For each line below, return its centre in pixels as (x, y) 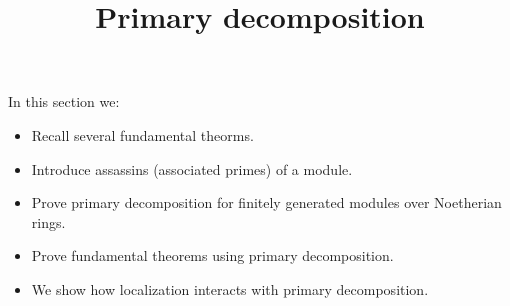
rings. (48, 221)
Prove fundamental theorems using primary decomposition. (212, 255)
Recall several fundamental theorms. (142, 134)
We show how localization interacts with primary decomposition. (230, 288)
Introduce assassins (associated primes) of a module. (192, 168)
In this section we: (64, 101)
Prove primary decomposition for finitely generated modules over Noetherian (266, 202)
